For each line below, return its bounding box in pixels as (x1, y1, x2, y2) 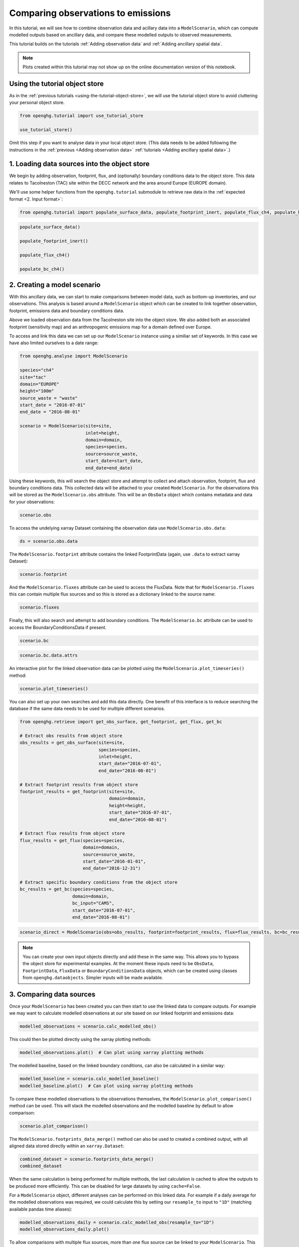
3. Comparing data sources (9, 990, 96, 999)
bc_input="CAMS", (72, 900, 115, 906)
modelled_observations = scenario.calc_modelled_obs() (19, 1024, 156, 1030)
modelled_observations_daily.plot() (19, 1227, 110, 1232)
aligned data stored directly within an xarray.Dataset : (9, 1143, 125, 1149)
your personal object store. (9, 100, 65, 106)
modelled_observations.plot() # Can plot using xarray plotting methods (19, 1050, 204, 1055)
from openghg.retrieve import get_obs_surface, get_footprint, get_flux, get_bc (19, 719, 222, 725)
